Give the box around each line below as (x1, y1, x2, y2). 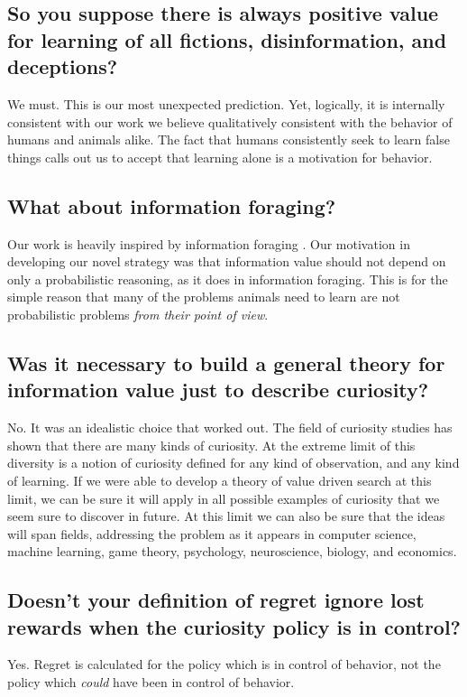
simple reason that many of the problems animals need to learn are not (7, 287, 400, 306)
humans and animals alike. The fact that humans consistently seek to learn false (7, 130, 450, 149)
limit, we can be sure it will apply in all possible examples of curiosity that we (7, 488, 440, 507)
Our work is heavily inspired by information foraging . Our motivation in (7, 234, 410, 253)
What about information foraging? (7, 191, 336, 219)
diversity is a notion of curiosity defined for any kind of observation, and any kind (7, 453, 460, 472)
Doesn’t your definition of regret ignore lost (7, 586, 425, 614)
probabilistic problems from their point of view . (7, 304, 269, 323)
